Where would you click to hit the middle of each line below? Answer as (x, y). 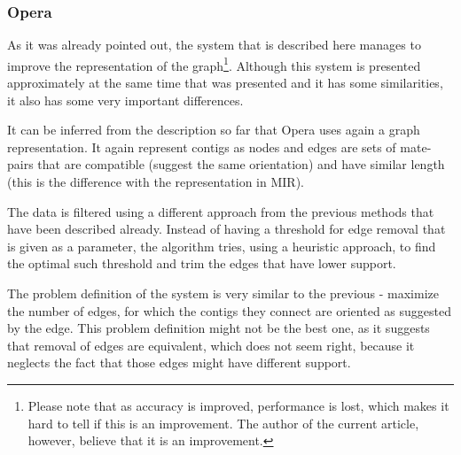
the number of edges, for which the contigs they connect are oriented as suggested (229, 310)
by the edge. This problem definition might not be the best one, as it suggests (219, 328)
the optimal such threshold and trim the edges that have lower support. (202, 263)
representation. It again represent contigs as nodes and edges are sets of (202, 147)
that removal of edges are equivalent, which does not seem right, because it (211, 345)
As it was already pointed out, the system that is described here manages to (214, 45)
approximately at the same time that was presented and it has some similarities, (225, 83)
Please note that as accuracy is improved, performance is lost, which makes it (238, 405)
